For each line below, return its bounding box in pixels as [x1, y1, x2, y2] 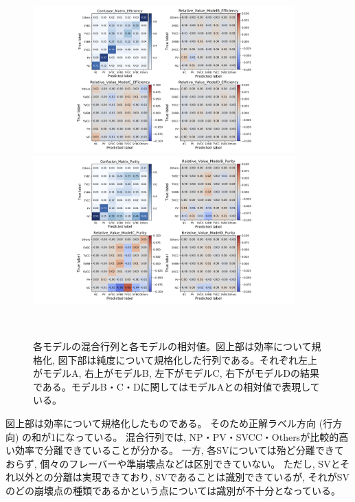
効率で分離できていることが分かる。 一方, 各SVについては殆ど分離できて [14, 443, 344, 457]
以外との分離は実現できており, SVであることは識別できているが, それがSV [14, 470, 350, 484]
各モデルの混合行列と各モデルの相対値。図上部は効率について [33, 339, 312, 353]
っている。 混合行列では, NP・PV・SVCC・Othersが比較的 [75, 429, 339, 444]
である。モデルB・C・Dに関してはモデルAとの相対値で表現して [33, 379, 320, 393]
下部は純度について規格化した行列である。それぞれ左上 [67, 352, 317, 367]
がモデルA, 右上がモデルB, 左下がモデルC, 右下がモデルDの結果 [33, 366, 319, 380]
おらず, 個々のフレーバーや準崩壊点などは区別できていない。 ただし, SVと [5, 456, 341, 470]
